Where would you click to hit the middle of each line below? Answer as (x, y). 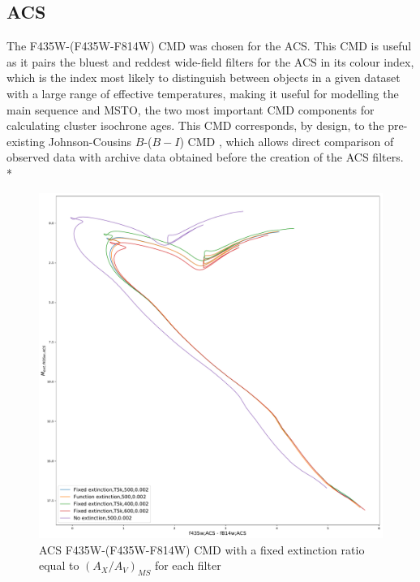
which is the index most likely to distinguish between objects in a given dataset (204, 78)
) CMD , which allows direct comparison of (287, 141)
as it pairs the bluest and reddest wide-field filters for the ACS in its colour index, (210, 61)
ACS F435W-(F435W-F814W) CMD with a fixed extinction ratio (202, 549)
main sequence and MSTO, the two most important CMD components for (191, 109)
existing (26, 141)
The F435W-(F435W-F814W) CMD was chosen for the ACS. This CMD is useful (209, 46)
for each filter (188, 565)
